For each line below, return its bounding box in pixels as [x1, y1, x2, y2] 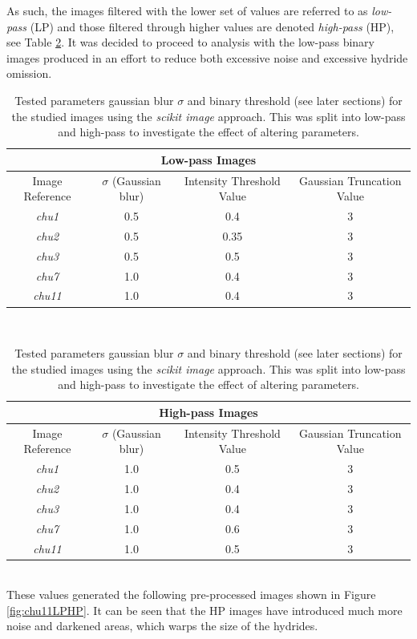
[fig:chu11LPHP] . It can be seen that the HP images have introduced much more [6, 601, 403, 618]
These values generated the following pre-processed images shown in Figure [6, 586, 376, 603]
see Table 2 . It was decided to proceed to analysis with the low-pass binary [6, 34, 375, 51]
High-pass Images [159, 403, 258, 420]
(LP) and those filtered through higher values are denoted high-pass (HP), [30, 18, 395, 34]
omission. [6, 65, 52, 82]
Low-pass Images [160, 151, 257, 168]
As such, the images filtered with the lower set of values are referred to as [6, 2, 368, 18]
